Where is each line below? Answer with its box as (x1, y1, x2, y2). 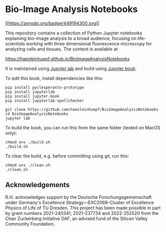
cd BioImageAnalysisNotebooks (5, 111, 69, 116)
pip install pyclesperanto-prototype (5, 85, 85, 90)
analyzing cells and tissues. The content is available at (5, 46, 118, 52)
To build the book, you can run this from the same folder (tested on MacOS (5, 124, 161, 130)
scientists (5, 40, 25, 46)
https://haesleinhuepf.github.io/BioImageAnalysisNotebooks (5, 55, 130, 61)
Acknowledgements (5, 181, 70, 189)
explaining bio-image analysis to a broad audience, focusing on (5, 35, 137, 41)
